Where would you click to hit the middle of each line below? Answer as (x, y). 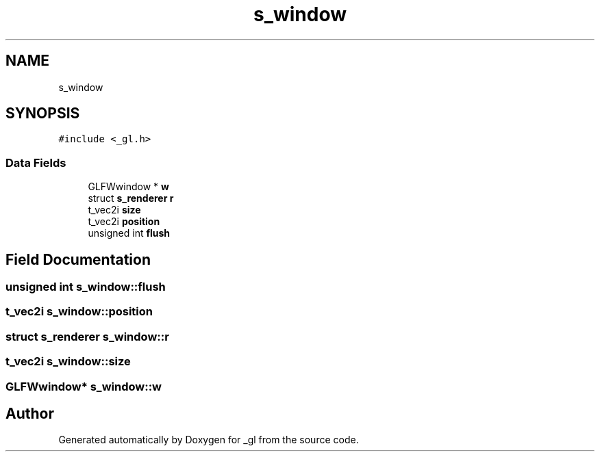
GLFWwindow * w (128, 187)
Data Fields (36, 162)
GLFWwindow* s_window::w (84, 386)
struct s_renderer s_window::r (87, 336)
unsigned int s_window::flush (86, 287)
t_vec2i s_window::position (79, 312)
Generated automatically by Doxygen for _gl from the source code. (209, 440)
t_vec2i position (124, 222)
